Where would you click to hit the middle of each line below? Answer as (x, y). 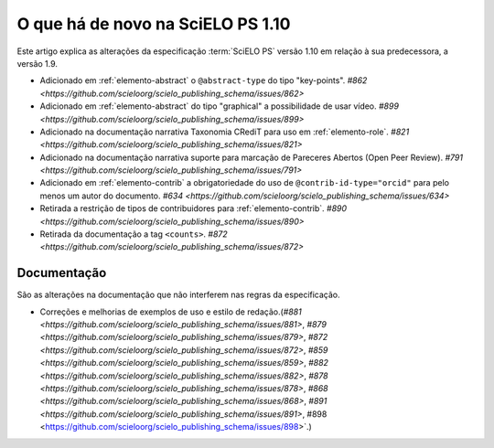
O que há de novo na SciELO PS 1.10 (154, 24)
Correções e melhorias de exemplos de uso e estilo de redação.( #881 (171, 312)
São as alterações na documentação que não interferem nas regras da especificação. (178, 295)
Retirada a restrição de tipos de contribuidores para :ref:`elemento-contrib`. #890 (193, 208)
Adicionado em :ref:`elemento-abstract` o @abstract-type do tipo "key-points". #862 (204, 80)
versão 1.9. (38, 63)
